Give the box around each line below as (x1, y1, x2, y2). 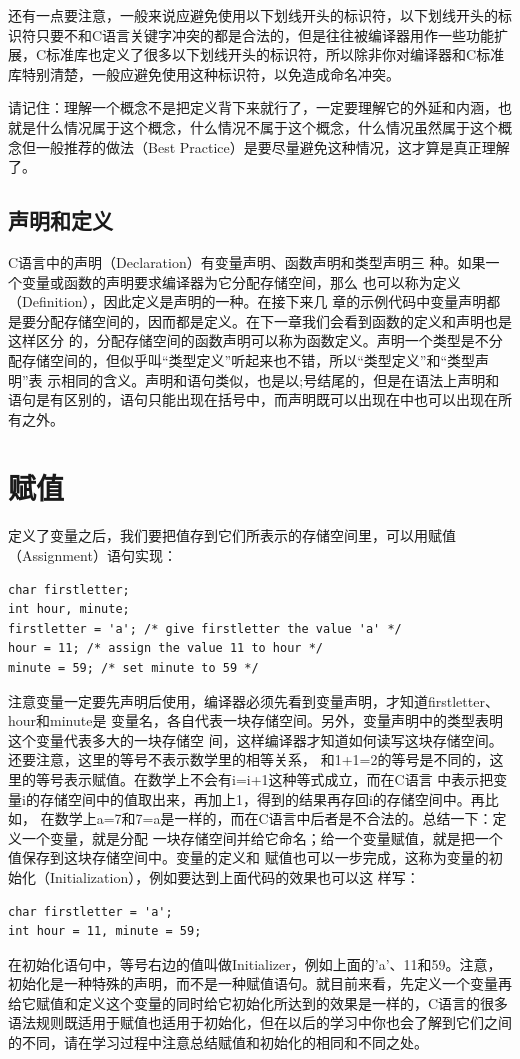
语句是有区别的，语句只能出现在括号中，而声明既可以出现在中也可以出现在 (8, 389, 498, 410)
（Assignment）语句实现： (8, 545, 177, 566)
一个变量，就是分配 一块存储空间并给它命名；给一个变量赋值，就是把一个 (21, 827, 503, 848)
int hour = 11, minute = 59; (8, 924, 202, 939)
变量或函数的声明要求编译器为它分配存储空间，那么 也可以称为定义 (21, 271, 461, 292)
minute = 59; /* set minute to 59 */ (8, 660, 259, 675)
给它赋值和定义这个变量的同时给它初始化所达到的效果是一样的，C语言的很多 (8, 992, 509, 1013)
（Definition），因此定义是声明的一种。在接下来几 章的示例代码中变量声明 (8, 291, 487, 312)
